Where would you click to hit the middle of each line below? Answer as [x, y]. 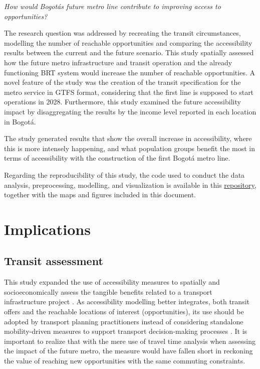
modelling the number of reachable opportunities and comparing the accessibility [128, 42]
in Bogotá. [20, 121]
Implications [47, 229]
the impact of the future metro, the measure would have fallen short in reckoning [128, 351]
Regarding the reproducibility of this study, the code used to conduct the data [124, 174]
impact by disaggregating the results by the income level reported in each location [130, 111]
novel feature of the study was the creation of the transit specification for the [122, 82]
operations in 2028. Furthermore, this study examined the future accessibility [122, 102]
